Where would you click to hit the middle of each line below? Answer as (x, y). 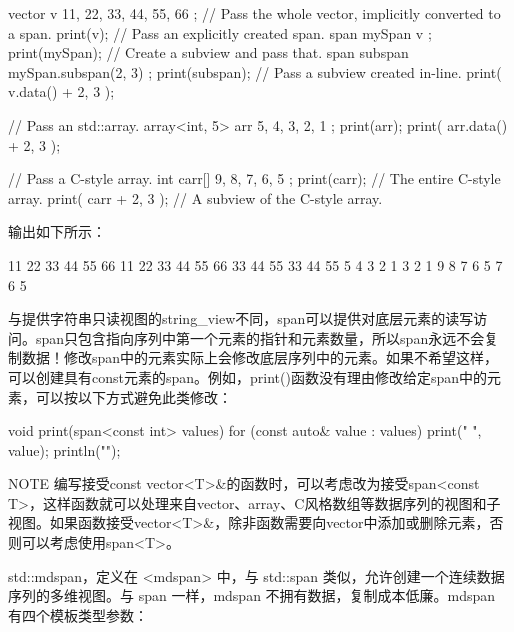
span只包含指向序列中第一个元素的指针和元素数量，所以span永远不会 (260, 337)
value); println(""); (64, 449)
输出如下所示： (57, 231)
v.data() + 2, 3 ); (61, 91)
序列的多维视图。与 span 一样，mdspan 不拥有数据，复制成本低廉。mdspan (252, 595)
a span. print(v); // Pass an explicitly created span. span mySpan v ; (220, 32)
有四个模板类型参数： (78, 614)
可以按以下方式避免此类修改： (133, 396)
